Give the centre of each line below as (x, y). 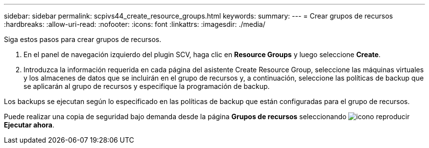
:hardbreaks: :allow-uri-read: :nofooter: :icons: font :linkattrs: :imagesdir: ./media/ (135, 24)
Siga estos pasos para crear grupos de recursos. (83, 39)
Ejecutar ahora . (29, 125)
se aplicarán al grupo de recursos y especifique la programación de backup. (147, 86)
